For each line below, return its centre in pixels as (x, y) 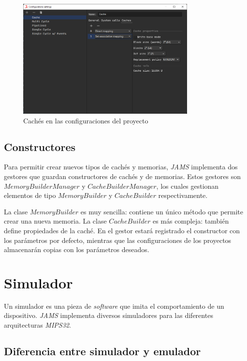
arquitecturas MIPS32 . (37, 325)
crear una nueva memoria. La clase (55, 221)
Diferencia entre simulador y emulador (102, 351)
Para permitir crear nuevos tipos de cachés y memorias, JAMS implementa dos (121, 167)
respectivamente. (183, 195)
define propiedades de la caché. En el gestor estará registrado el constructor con (122, 230)
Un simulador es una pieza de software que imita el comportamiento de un (114, 306)
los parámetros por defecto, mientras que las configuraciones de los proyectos (118, 240)
